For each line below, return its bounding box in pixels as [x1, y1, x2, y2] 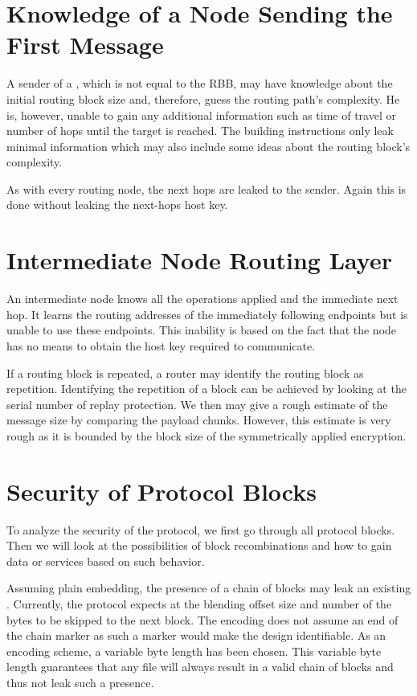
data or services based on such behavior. [6, 552, 205, 569]
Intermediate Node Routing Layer [6, 244, 392, 276]
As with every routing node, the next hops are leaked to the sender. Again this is [6, 180, 407, 197]
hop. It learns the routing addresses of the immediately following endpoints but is [6, 305, 408, 322]
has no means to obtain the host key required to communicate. [6, 337, 316, 354]
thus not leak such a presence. [6, 674, 154, 690]
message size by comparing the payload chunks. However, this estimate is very [6, 411, 391, 428]
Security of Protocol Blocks [6, 474, 317, 507]
